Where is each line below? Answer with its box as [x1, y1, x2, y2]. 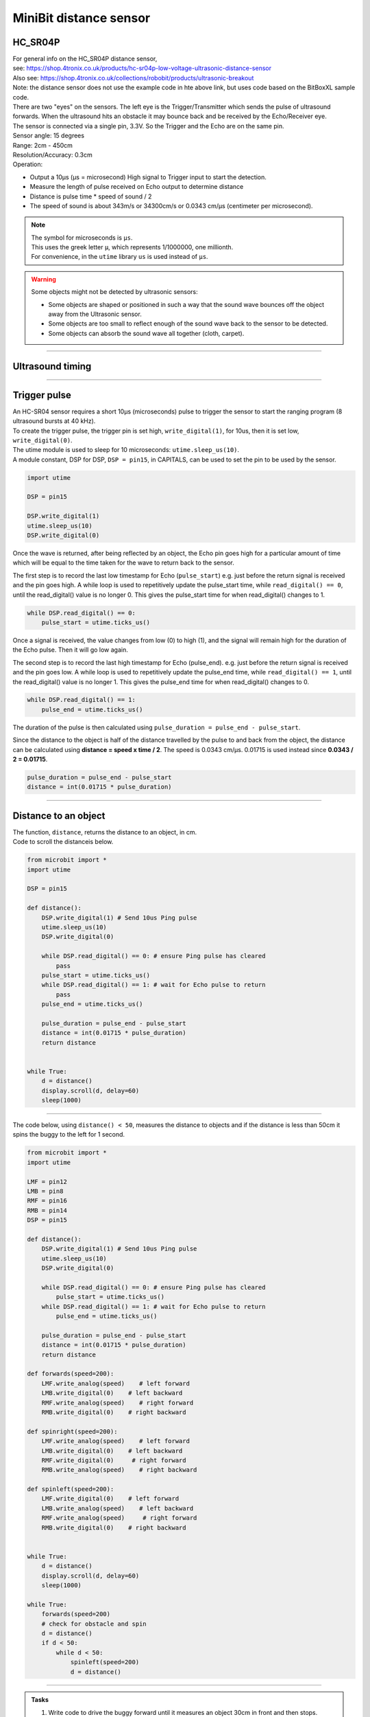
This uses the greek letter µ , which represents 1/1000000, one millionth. [31, 243, 234, 251]
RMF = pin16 [27, 1197, 68, 1205]
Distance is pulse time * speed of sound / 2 [29, 192, 152, 201]
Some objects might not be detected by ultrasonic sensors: [31, 288, 198, 296]
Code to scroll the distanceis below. [12, 838, 114, 846]
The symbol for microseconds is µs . [31, 234, 133, 242]
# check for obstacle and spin [41, 1619, 147, 1628]
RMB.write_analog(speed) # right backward [41, 1466, 197, 1474]
